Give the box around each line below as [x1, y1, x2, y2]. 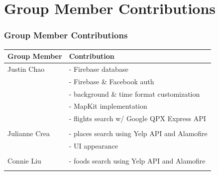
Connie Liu [7, 156, 41, 166]
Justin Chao [7, 63, 45, 74]
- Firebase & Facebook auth [69, 76, 154, 86]
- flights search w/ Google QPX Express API [69, 113, 206, 124]
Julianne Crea [7, 128, 50, 139]
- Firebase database [69, 63, 128, 74]
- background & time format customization [69, 88, 200, 99]
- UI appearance [69, 141, 118, 151]
